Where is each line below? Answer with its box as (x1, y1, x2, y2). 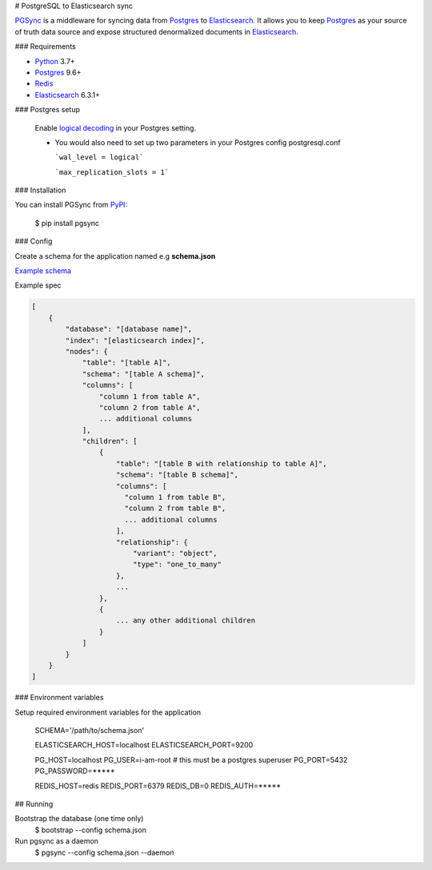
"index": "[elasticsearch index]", (65, 336, 206, 344)
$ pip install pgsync (34, 218, 100, 228)
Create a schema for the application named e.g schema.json (14, 251, 216, 260)
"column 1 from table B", (124, 493, 226, 502)
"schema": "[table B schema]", (116, 470, 239, 480)
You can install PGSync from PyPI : (14, 200, 128, 210)
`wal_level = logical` (54, 153, 144, 162)
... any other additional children (116, 616, 256, 625)
